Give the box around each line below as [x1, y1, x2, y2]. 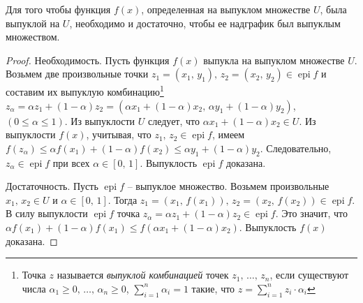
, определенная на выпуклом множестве [141, 2, 311, 16]
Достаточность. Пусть [6, 179, 98, 193]
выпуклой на [6, 15, 60, 30]
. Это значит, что [275, 206, 348, 221]
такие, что [191, 281, 235, 295]
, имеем [212, 127, 245, 142]
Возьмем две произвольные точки [6, 66, 149, 81]
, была [320, 2, 347, 16]
